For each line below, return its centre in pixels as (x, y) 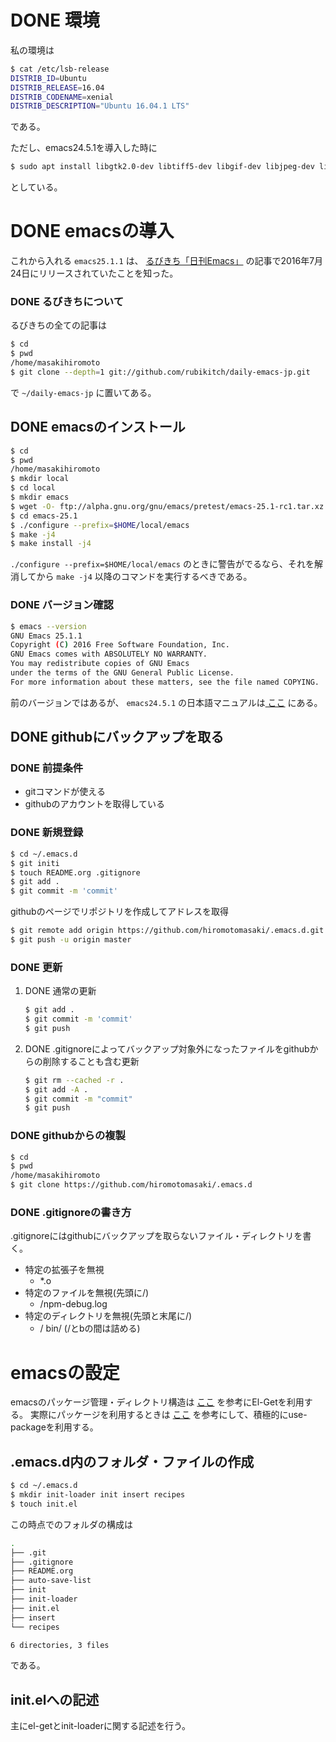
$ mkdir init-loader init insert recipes (98, 1495)
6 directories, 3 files (60, 1645)
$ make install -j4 (51, 544)
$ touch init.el (44, 1504)
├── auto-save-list (51, 1581)
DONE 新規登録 (47, 833)
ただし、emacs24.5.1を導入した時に (84, 148)
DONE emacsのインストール (98, 427)
